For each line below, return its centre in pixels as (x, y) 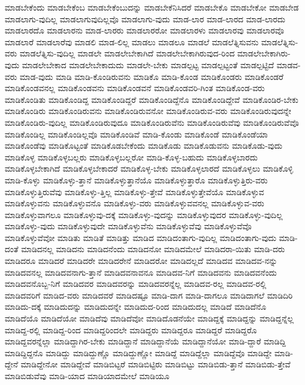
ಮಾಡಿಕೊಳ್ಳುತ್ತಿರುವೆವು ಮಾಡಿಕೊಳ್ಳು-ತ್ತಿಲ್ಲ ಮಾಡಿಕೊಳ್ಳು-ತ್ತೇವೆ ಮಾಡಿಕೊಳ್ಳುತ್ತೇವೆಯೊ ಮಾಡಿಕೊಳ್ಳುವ (135, 191)
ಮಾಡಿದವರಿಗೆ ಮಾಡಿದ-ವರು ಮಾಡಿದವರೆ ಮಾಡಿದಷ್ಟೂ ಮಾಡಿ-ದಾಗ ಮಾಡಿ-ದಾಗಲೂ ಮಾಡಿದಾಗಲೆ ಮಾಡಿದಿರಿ (149, 295)
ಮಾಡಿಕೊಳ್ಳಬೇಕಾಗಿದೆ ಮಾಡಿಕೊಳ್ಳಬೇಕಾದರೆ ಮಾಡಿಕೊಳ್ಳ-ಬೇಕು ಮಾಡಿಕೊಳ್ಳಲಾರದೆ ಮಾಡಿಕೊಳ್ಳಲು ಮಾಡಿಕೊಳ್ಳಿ (149, 168)
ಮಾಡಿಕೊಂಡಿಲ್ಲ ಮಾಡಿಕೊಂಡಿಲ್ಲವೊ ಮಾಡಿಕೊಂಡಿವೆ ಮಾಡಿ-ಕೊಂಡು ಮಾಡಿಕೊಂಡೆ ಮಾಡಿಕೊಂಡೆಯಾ (136, 134)
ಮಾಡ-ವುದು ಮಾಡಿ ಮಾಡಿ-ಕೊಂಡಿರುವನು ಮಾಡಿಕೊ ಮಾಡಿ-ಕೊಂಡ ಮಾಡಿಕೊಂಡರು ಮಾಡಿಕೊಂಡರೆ (152, 76)
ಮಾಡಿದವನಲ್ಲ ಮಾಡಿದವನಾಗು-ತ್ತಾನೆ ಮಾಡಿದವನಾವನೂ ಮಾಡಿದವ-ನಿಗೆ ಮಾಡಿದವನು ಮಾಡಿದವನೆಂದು (141, 272)
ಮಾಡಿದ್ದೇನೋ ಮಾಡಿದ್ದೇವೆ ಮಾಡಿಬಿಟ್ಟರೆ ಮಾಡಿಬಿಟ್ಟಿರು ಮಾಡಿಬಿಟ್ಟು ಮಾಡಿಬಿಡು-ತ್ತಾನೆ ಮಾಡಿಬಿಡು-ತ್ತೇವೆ (156, 364)
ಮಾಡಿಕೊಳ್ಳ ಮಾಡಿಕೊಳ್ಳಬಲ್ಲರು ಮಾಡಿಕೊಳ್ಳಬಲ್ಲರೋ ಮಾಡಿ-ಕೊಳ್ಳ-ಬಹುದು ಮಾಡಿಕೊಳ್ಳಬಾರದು (131, 157)
